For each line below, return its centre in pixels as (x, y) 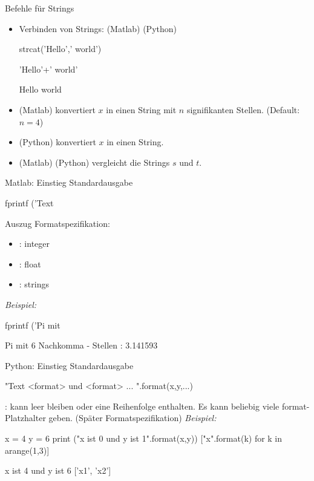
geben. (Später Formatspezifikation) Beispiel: (132, 418)
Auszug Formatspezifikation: (57, 223)
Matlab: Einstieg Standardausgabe (69, 182)
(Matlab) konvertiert (57, 109)
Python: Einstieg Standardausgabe (69, 365)
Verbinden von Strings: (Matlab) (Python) (98, 28)
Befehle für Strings (40, 8)
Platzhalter (25, 418)
